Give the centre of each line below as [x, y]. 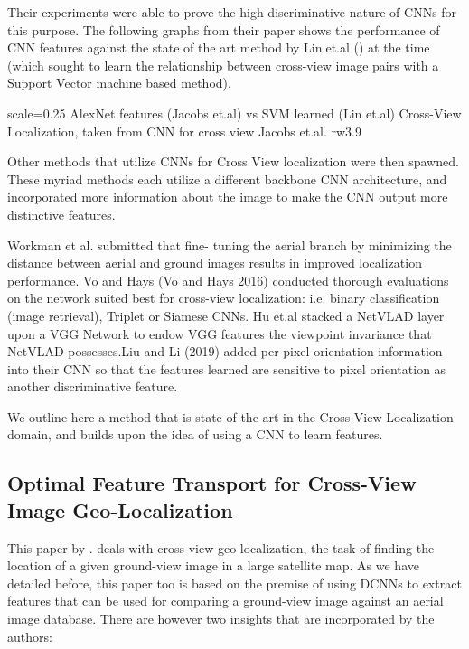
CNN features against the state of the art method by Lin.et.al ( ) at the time [219, 47]
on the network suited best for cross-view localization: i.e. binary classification [224, 298]
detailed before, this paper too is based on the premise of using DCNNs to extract [234, 583]
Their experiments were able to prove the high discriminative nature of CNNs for [232, 12]
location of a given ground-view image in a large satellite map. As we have [213, 565]
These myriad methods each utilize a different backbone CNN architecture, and [227, 179]
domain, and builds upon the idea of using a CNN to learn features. [195, 434]
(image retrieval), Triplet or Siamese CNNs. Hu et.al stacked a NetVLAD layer [226, 315]
